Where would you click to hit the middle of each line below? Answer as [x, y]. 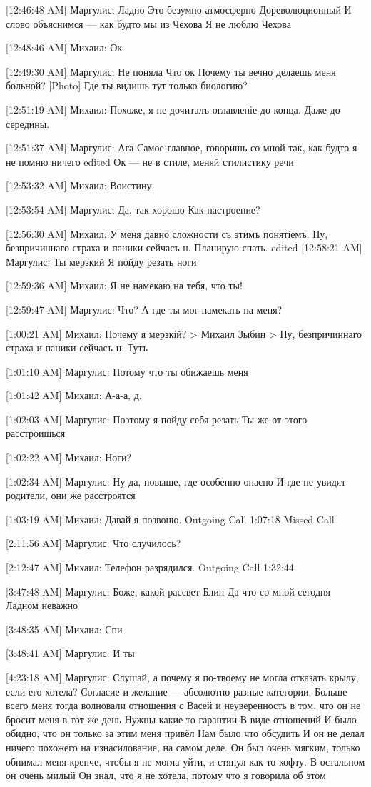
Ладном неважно [42, 605]
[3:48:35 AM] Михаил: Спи [64, 629]
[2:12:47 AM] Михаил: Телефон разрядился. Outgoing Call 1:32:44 [150, 567]
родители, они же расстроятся [71, 495]
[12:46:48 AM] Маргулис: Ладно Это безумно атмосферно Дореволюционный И [179, 9]
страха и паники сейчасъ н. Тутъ [77, 347]
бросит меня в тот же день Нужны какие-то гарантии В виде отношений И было [181, 719]
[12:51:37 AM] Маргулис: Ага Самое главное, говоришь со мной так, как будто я [182, 147]
